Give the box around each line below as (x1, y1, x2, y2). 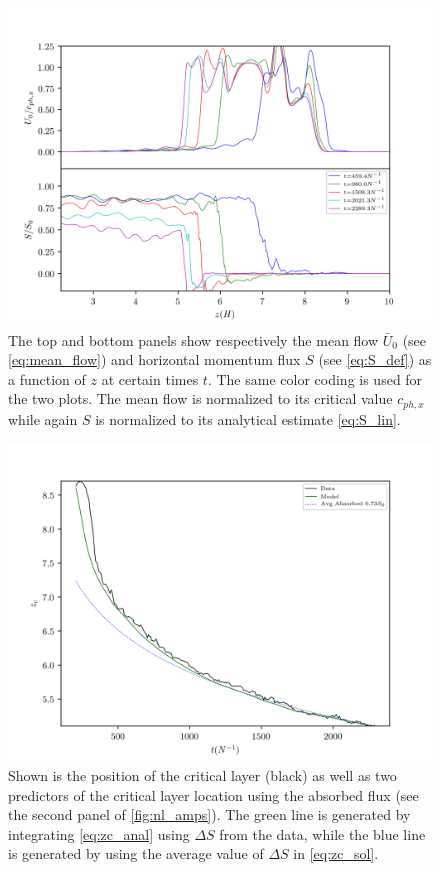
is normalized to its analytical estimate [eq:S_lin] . (95, 408, 401, 429)
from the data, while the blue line (219, 823, 426, 844)
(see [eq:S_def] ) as (318, 349, 432, 370)
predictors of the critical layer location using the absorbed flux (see (8, 784, 419, 805)
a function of (8, 368, 86, 389)
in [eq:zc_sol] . (293, 843, 379, 864)
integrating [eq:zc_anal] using (8, 823, 190, 844)
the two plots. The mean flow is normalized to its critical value (8, 388, 393, 409)
